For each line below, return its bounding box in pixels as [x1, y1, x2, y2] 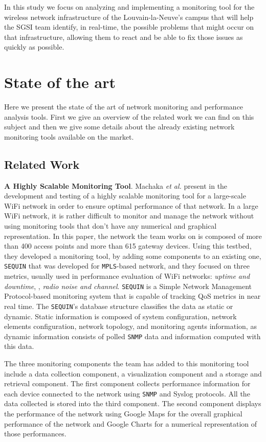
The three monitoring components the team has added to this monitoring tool [4, 358, 249, 369]
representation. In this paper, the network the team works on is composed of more [4, 230, 262, 241]
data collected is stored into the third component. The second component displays [4, 398, 261, 409]
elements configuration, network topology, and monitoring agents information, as [4, 321, 257, 331]
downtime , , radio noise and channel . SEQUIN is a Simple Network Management [4, 280, 252, 291]
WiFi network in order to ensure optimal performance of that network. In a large [4, 200, 258, 211]
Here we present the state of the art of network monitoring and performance [4, 101, 243, 112]
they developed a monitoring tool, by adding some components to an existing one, [4, 250, 261, 261]
